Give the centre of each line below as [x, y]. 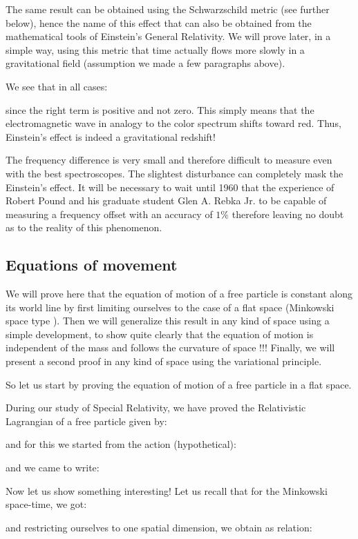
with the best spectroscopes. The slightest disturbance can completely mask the [175, 173]
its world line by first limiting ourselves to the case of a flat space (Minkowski [170, 307]
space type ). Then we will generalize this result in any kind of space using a [168, 321]
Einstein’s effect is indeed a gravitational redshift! [111, 136]
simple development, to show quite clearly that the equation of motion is [160, 334]
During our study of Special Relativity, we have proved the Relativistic [156, 408]
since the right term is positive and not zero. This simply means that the [160, 109]
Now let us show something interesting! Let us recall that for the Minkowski [167, 490]
